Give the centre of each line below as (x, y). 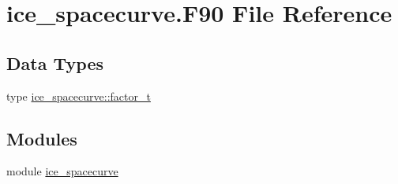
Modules (42, 138)
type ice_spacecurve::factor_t (79, 96)
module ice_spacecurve (62, 171)
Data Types (55, 63)
